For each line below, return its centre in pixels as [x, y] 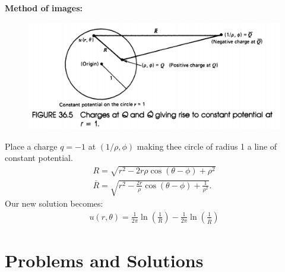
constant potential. [39, 158]
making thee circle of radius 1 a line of [207, 146]
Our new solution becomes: [54, 203]
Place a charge [31, 146]
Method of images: [44, 8]
